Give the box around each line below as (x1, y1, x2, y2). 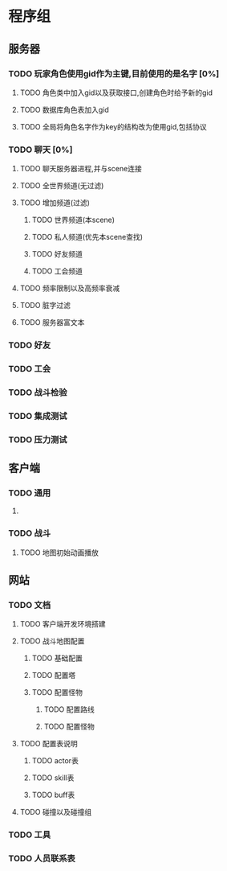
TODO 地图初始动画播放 (19, 548, 99, 557)
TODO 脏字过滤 (19, 301, 71, 310)
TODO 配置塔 (31, 671, 76, 680)
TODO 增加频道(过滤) (19, 198, 91, 207)
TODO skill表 (31, 773, 75, 783)
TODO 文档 (8, 600, 51, 611)
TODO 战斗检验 (8, 387, 67, 398)
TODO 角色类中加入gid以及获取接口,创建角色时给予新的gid (19, 88, 213, 97)
